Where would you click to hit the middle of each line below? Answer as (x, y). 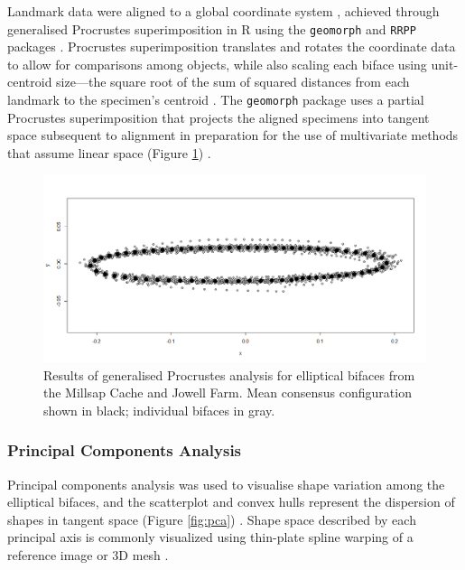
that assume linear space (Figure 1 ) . (109, 152)
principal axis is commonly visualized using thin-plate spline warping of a (210, 537)
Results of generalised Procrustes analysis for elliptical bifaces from (229, 374)
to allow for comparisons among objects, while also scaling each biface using (217, 64)
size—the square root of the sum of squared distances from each (233, 82)
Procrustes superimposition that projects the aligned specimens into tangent (219, 117)
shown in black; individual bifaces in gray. (159, 410)
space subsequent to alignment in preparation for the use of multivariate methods (233, 135)
